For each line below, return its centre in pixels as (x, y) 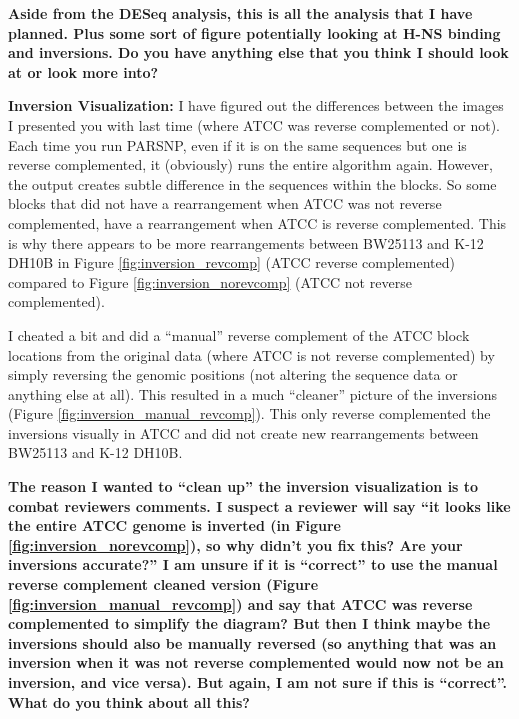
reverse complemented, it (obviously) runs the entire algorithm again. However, (251, 164)
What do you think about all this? (129, 701)
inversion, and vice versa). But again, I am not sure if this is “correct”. (258, 682)
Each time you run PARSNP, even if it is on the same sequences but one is (237, 144)
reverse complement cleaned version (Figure (163, 584)
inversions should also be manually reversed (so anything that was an (252, 642)
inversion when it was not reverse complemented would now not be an (256, 662)
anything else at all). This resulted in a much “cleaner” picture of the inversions (252, 393)
